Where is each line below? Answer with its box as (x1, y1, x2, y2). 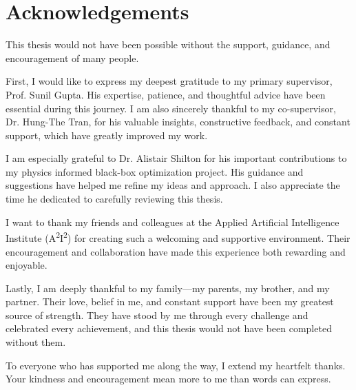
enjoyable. (6, 258, 48, 272)
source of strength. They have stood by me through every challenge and (6, 307, 308, 322)
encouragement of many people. (6, 50, 139, 65)
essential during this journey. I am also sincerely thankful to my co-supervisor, (6, 101, 336, 115)
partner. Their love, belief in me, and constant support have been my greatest (6, 294, 334, 309)
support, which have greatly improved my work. (6, 127, 208, 142)
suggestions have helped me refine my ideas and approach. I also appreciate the (6, 178, 340, 192)
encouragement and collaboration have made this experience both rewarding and (6, 244, 346, 258)
